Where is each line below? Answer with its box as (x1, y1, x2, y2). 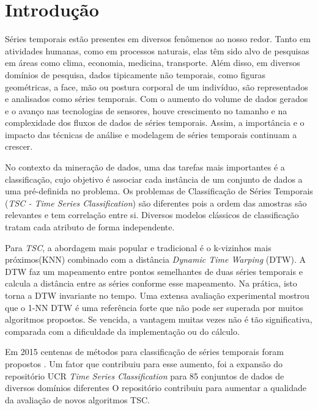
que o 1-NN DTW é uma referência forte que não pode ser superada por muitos (5, 301, 303, 313)
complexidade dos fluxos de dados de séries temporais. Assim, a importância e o (5, 116, 305, 129)
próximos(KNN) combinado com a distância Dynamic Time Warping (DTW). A (5, 253, 306, 266)
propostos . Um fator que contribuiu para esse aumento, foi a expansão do (5, 357, 283, 370)
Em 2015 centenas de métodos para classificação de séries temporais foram (5, 345, 284, 358)
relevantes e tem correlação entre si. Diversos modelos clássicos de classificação (5, 208, 299, 221)
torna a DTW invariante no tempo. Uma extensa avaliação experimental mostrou (5, 289, 309, 301)
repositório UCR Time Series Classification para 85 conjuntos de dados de (5, 369, 284, 382)
